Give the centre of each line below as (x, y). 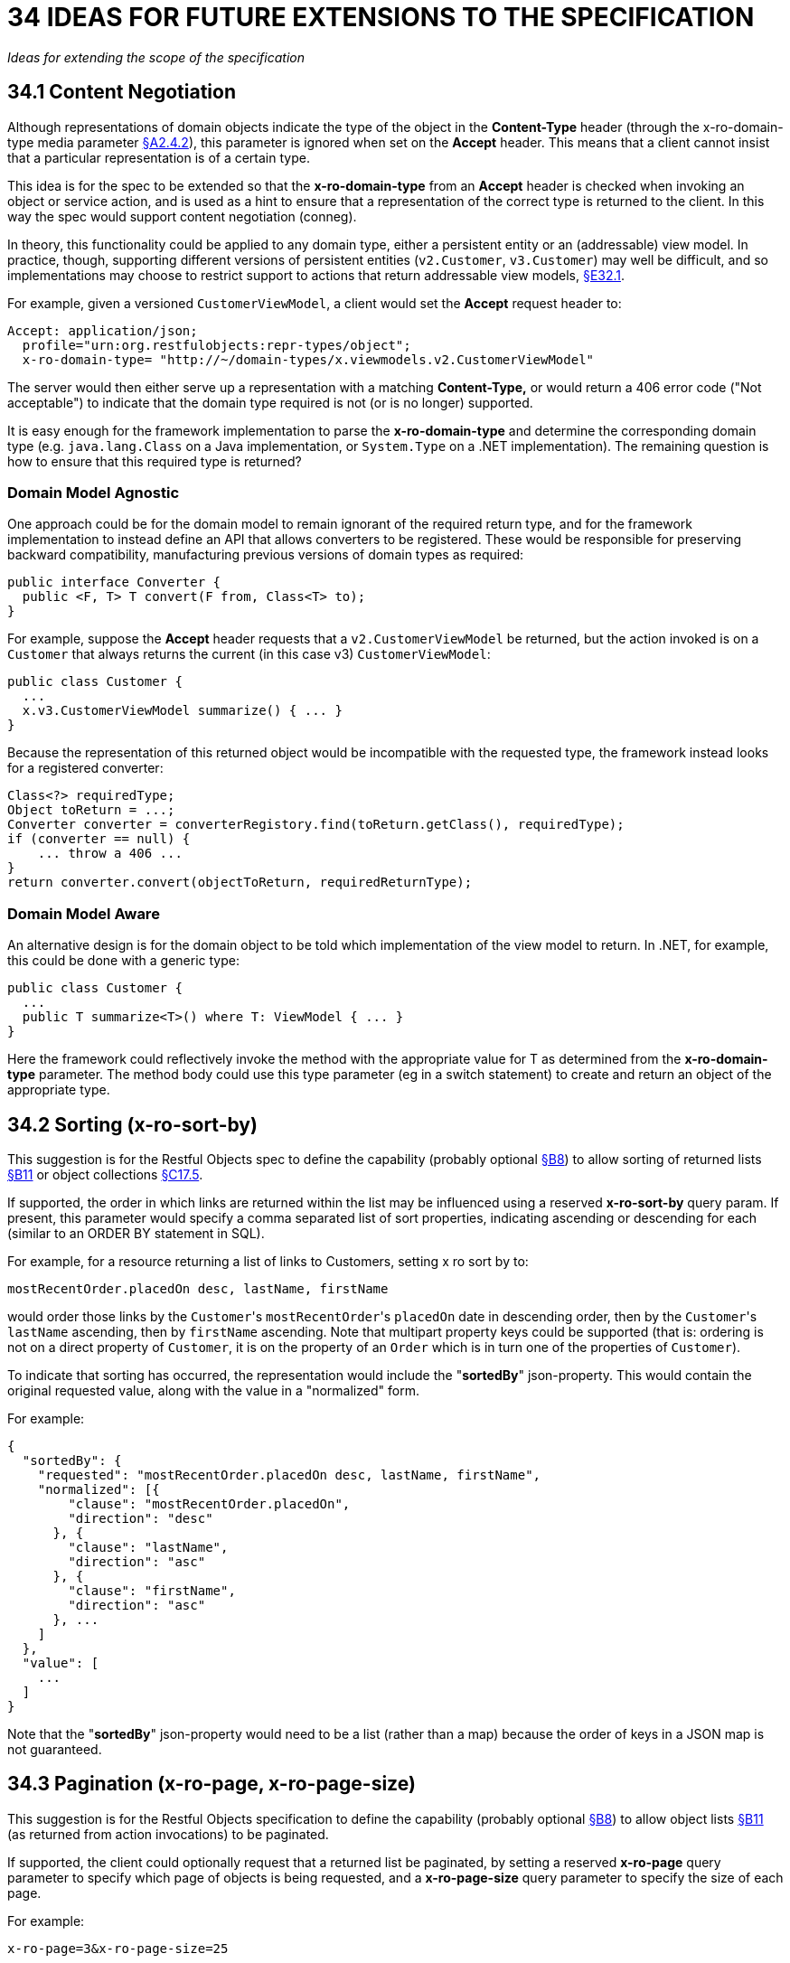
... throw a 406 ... (110, 854)
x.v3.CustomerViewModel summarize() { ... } (182, 711)
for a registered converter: (85, 768)
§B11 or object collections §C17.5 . (105, 1174)
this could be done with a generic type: (124, 961)
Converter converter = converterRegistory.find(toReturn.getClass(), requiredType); (316, 825)
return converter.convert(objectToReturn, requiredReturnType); (240, 883)
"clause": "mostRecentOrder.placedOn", (209, 1503)
